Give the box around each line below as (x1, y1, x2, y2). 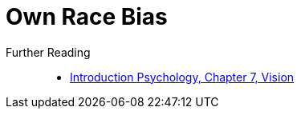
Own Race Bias (6, 3, 168, 30)
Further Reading (6, 45, 91, 59)
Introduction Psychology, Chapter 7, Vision (70, 69, 295, 84)
